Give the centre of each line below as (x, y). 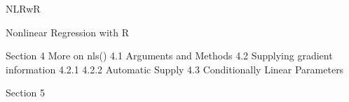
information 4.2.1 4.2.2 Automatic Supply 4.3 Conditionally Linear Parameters (175, 69)
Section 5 (25, 93)
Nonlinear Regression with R (68, 32)
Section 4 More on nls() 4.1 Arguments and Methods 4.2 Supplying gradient (169, 56)
